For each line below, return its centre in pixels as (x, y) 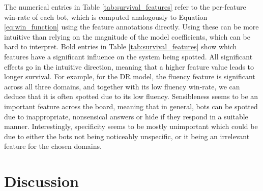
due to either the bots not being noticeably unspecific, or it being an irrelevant (127, 136)
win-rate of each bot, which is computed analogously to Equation (106, 17)
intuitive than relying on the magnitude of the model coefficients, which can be (127, 36)
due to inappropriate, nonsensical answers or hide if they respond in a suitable (126, 116)
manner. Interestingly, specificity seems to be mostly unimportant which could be (131, 126)
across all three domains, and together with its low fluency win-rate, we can (122, 86)
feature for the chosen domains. (53, 146)
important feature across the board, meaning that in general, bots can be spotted (131, 106)
